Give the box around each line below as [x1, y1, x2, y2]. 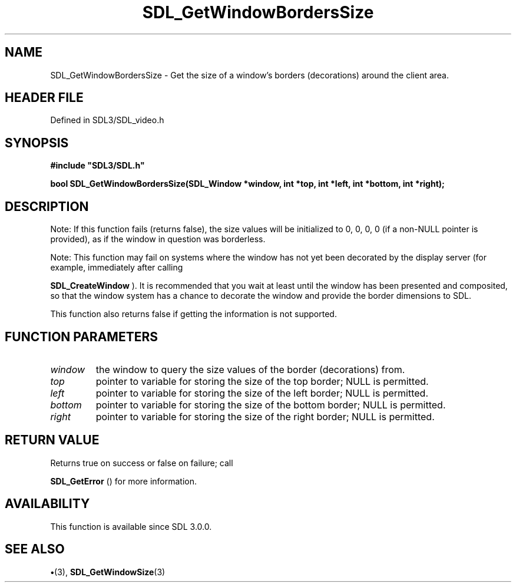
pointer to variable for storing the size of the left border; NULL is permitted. [95, 387, 429, 399]
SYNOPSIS [5, 135, 69, 150]
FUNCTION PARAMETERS [5, 329, 158, 344]
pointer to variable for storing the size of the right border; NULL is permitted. [95, 410, 435, 423]
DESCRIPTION [5, 199, 89, 214]
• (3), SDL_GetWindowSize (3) [50, 566, 166, 577]
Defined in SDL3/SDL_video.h [50, 115, 164, 126]
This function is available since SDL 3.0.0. [50, 521, 212, 532]
